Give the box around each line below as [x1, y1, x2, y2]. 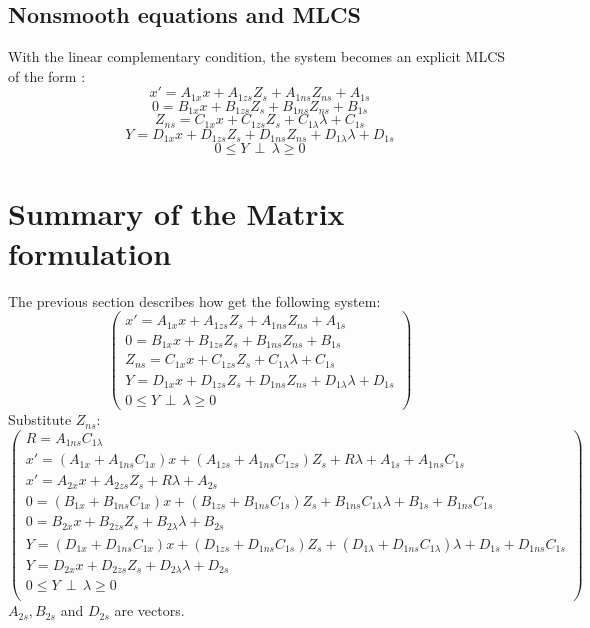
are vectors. [114, 600, 185, 621]
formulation [8, 232, 172, 273]
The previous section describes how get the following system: [8, 290, 381, 311]
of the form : [8, 65, 86, 86]
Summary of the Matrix [8, 193, 345, 234]
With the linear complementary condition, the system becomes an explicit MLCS [8, 46, 506, 67]
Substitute [8, 409, 72, 430]
